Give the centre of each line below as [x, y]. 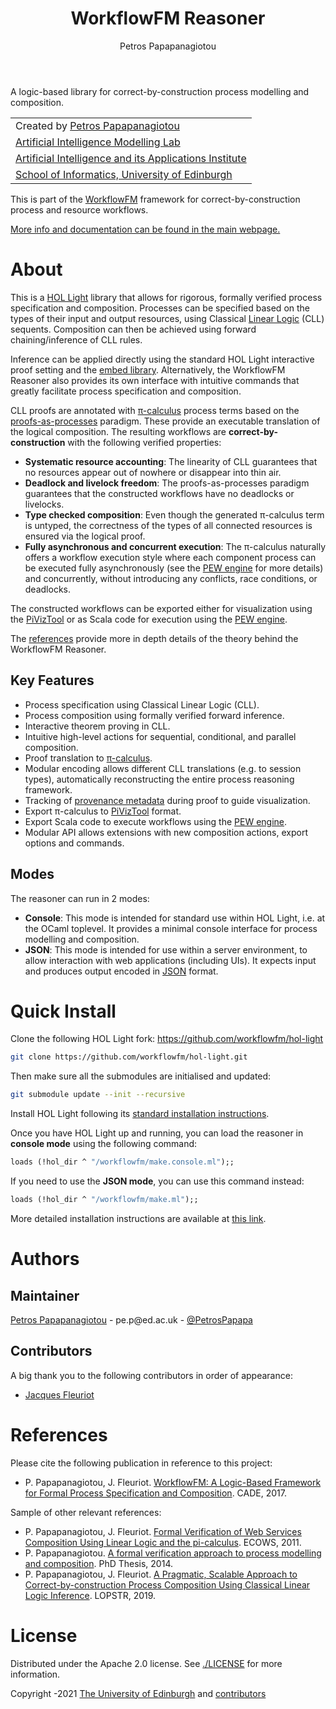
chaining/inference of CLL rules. [76, 339]
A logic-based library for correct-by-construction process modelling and [160, 91]
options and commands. [74, 843]
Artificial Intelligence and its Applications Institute [131, 158]
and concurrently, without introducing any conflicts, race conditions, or [171, 578]
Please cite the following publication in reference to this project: [141, 1463]
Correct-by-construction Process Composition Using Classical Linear [167, 1584]
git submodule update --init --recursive [98, 1095]
